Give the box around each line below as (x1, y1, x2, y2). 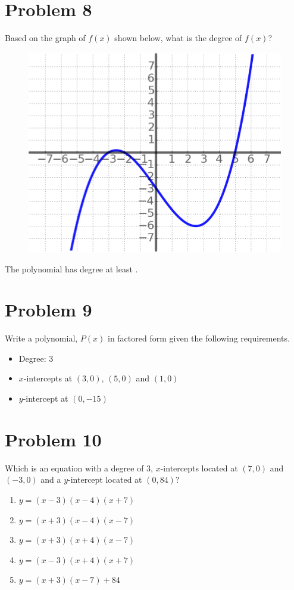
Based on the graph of (5, 32, 86, 44)
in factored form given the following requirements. (107, 332, 290, 344)
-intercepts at (23, 372, 73, 384)
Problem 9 (5, 297, 92, 322)
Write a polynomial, (5, 332, 78, 344)
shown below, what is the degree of (114, 32, 242, 44)
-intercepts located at (160, 461, 238, 474)
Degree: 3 (18, 352, 54, 364)
